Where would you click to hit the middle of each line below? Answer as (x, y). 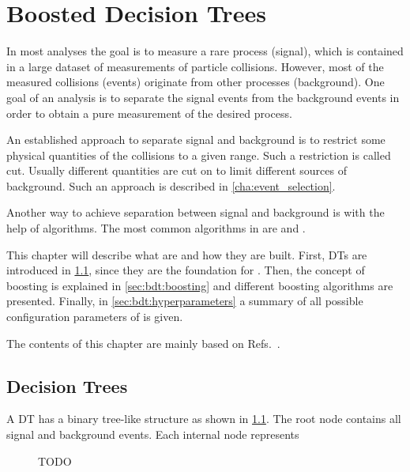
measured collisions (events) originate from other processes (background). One (196, 82)
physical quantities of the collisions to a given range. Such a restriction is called (199, 155)
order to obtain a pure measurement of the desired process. (149, 113)
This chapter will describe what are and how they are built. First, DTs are (187, 254)
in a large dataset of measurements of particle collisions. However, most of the (195, 66)
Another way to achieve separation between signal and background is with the (196, 212)
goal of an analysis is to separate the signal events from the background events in (203, 97)
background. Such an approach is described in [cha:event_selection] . (171, 185)
